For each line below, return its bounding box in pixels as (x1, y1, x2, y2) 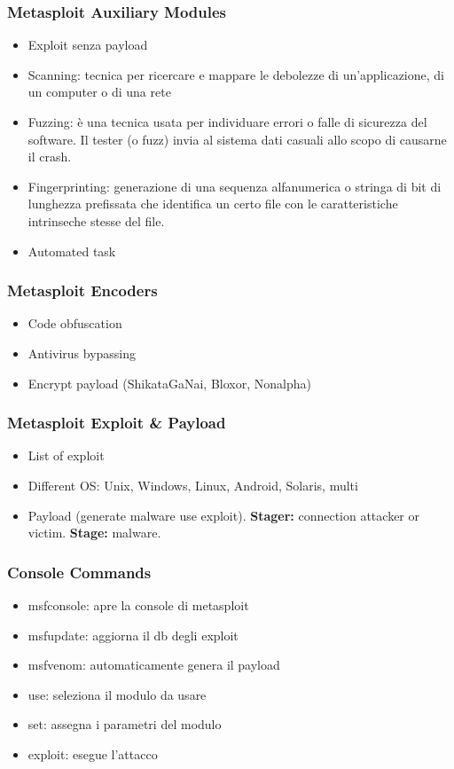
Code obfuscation (27, 314, 122, 333)
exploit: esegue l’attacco (27, 744, 158, 763)
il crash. (27, 147, 72, 166)
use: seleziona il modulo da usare (27, 685, 207, 703)
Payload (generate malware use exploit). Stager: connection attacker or (27, 506, 419, 524)
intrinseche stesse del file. (27, 211, 165, 230)
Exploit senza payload (27, 35, 148, 54)
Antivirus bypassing (27, 343, 137, 362)
